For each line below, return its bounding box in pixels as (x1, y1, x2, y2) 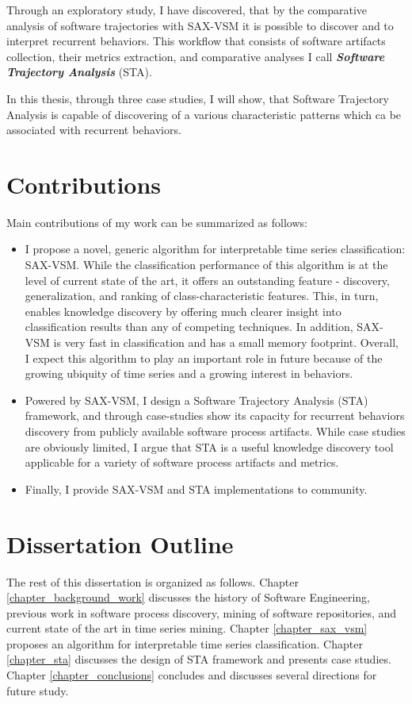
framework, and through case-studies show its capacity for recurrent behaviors (25, 407, 405, 424)
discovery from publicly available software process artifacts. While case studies (25, 423, 406, 439)
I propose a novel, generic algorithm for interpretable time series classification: (25, 240, 406, 257)
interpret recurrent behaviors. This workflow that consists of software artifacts (6, 33, 386, 49)
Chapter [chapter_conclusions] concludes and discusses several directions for (6, 667, 377, 683)
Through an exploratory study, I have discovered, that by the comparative (6, 2, 367, 17)
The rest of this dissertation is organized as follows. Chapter (6, 573, 299, 590)
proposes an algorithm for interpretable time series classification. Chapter (6, 635, 363, 652)
